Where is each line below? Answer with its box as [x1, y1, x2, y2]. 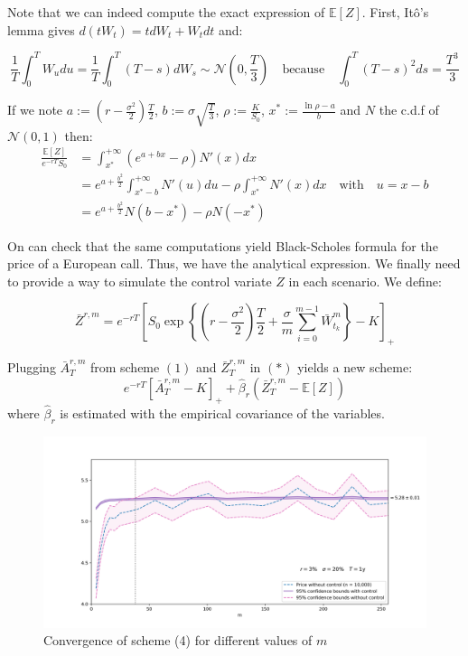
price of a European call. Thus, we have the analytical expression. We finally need [7, 254, 461, 273]
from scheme [89, 358, 160, 377]
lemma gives [7, 20, 75, 39]
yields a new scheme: [297, 358, 413, 377]
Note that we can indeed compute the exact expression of [7, 3, 325, 21]
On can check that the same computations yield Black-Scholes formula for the [7, 236, 438, 255]
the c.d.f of [379, 100, 439, 119]
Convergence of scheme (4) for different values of [43, 631, 313, 650]
